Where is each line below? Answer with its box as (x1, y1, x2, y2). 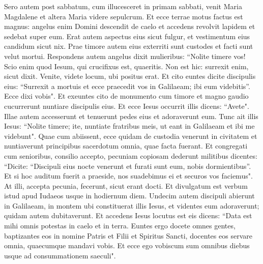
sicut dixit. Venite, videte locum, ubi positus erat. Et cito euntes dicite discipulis (4, 71, 256, 81)
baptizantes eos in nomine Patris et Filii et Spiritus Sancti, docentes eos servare (4, 230, 252, 241)
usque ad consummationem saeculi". (4, 250, 116, 260)
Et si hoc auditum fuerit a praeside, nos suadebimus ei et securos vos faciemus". (4, 170, 253, 181)
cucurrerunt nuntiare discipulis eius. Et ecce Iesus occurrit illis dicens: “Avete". (4, 100, 249, 111)
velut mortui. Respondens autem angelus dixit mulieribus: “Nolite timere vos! (4, 50, 246, 61)
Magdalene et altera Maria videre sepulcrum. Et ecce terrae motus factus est (4, 11, 243, 21)
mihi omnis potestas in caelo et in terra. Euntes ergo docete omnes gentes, (4, 220, 236, 231)
